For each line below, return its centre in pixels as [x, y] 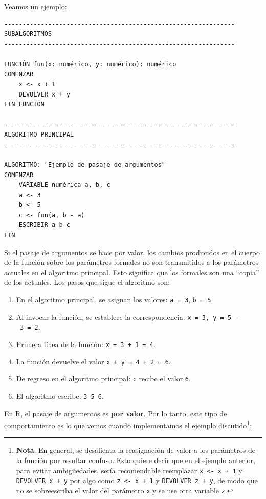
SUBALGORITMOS [28, 34]
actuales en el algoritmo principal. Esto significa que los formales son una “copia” [132, 272]
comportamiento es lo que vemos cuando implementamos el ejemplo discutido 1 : [128, 424]
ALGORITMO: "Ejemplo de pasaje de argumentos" [85, 165]
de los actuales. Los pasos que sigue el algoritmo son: [87, 282]
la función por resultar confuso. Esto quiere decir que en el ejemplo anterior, [136, 460]
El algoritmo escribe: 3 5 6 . [60, 396]
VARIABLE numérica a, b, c [64, 185]
